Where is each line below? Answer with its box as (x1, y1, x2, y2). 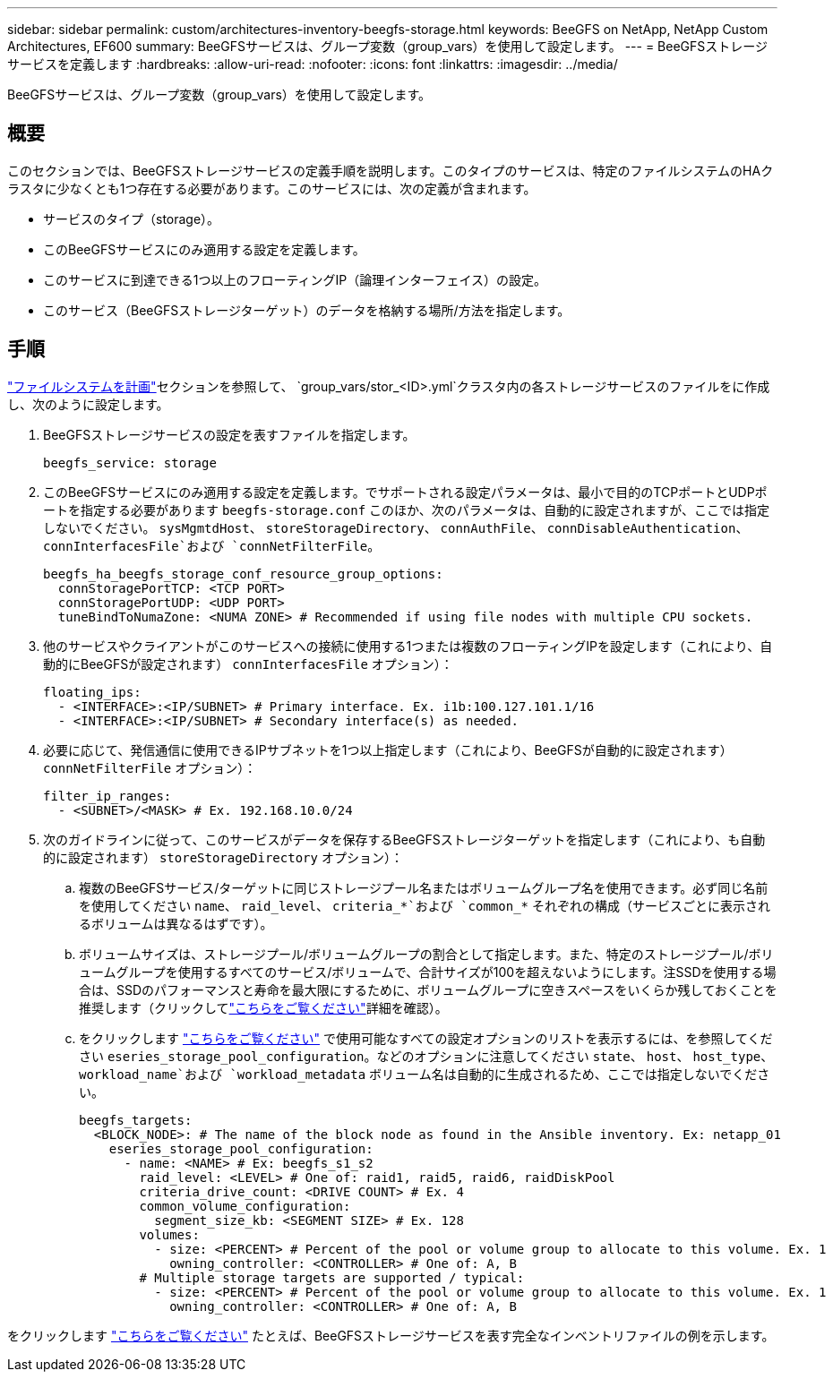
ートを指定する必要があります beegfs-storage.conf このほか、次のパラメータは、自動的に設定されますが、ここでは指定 (43, 501, 770, 518)
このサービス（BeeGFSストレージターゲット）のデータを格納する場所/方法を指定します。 (43, 302, 571, 318)
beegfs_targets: (79, 1112, 193, 1127)
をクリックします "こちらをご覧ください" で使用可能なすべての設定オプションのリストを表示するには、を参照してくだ (79, 1030, 773, 1046)
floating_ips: (43, 684, 142, 699)
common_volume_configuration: (139, 1198, 351, 1213)
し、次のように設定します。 (7, 396, 169, 412)
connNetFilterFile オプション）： (43, 759, 257, 775)
